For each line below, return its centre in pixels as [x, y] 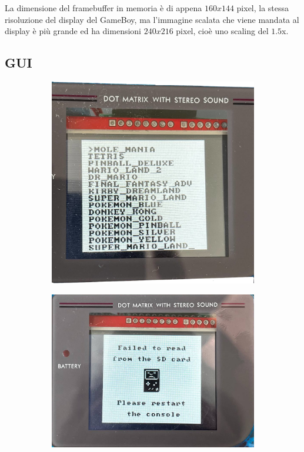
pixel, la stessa [263, 8]
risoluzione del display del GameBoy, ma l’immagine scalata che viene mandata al [152, 19]
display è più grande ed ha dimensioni [73, 31]
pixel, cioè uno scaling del [222, 31]
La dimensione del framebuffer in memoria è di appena [103, 8]
